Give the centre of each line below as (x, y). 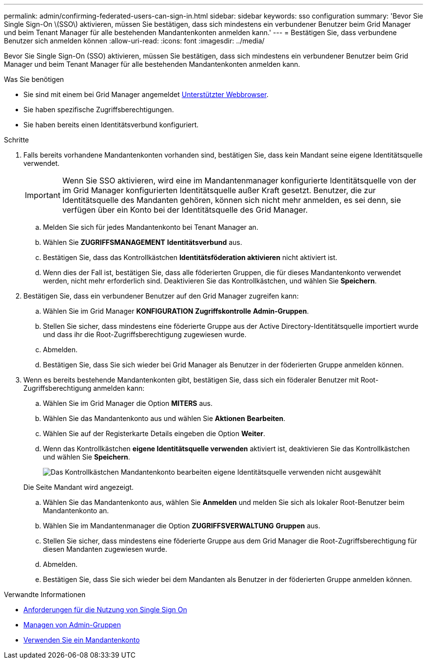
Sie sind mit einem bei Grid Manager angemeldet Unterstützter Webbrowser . (146, 94)
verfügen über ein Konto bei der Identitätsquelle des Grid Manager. (185, 210)
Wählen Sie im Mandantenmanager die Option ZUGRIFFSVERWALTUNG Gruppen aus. (182, 526)
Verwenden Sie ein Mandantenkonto (82, 640)
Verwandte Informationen (45, 594)
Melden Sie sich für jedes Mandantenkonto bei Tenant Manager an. (151, 227)
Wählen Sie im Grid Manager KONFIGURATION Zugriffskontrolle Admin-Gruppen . (176, 311)
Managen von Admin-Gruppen (72, 625)
